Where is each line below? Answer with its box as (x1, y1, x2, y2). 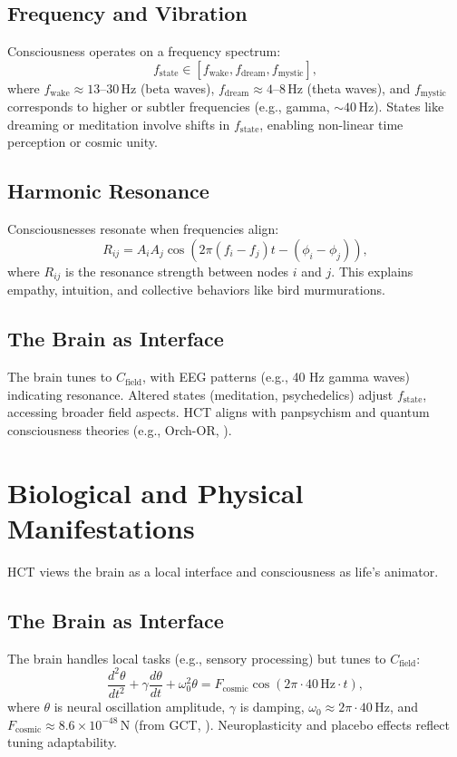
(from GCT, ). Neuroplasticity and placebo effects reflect (133, 714, 450, 733)
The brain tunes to (7, 367, 112, 386)
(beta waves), (140, 78, 215, 97)
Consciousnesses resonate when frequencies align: (7, 219, 279, 238)
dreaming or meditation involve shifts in (7, 114, 230, 133)
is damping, (239, 697, 305, 716)
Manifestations (7, 509, 195, 546)
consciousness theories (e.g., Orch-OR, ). (7, 420, 232, 439)
